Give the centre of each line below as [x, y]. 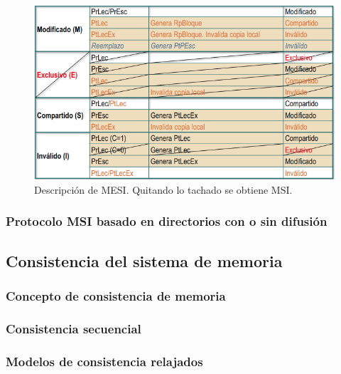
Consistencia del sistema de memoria [144, 260]
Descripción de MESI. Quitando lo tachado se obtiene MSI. [163, 189]
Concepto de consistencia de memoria [116, 296]
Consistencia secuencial [74, 328]
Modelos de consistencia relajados [104, 361]
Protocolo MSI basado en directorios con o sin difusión [167, 221]
